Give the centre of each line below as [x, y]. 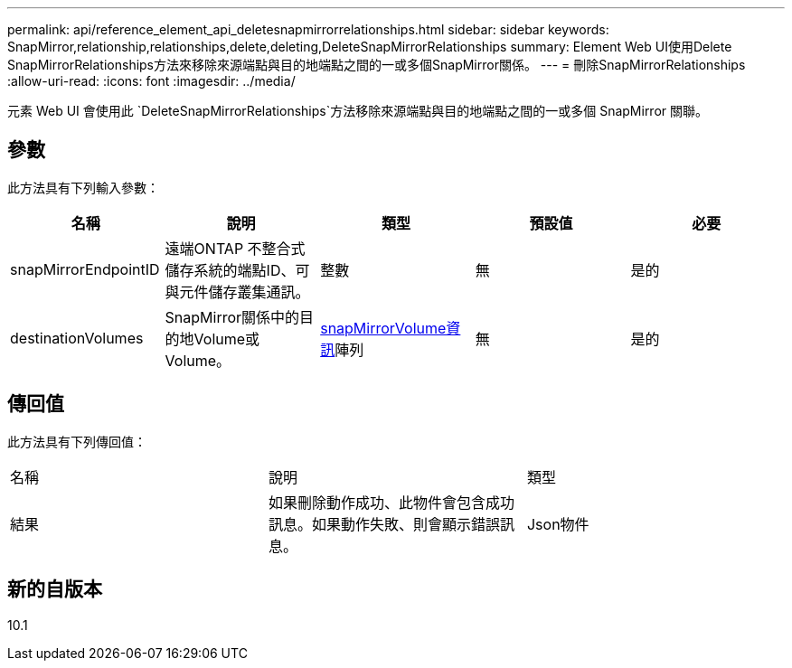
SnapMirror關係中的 [232, 317]
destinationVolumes [77, 338]
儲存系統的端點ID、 [230, 270]
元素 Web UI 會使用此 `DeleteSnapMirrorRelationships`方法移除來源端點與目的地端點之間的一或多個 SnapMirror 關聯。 [358, 111]
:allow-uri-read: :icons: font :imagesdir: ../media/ [151, 81]
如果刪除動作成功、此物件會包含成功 [391, 502]
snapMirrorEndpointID [85, 269]
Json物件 [558, 524]
